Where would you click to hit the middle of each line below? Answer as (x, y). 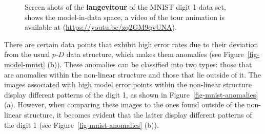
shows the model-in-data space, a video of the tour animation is (125, 17)
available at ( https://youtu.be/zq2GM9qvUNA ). (101, 27)
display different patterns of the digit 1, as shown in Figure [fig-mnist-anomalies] (131, 94)
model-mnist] (25, 64)
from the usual (27, 54)
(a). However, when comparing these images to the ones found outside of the (124, 104)
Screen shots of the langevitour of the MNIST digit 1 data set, (125, 7)
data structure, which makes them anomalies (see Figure (155, 54)
